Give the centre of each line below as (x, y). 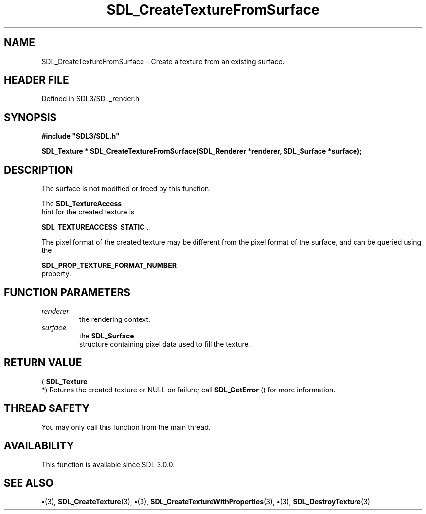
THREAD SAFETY (47, 408)
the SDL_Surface (106, 336)
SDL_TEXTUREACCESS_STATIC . (95, 227)
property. (56, 274)
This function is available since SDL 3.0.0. (108, 464)
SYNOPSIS (30, 117)
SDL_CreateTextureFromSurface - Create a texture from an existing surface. (163, 61)
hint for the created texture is (88, 212)
